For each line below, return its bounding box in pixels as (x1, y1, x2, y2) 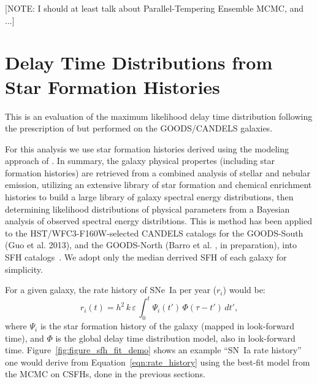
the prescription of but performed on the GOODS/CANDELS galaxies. (5, 122, 273, 135)
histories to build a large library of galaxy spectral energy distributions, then (5, 190, 294, 203)
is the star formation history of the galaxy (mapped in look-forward (40, 319, 295, 332)
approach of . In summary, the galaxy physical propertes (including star (5, 154, 275, 167)
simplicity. (5, 262, 43, 275)
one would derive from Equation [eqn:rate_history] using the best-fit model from (5, 355, 310, 368)
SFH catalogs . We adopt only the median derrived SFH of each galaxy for (5, 251, 287, 264)
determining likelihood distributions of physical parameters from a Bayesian (5, 202, 290, 215)
